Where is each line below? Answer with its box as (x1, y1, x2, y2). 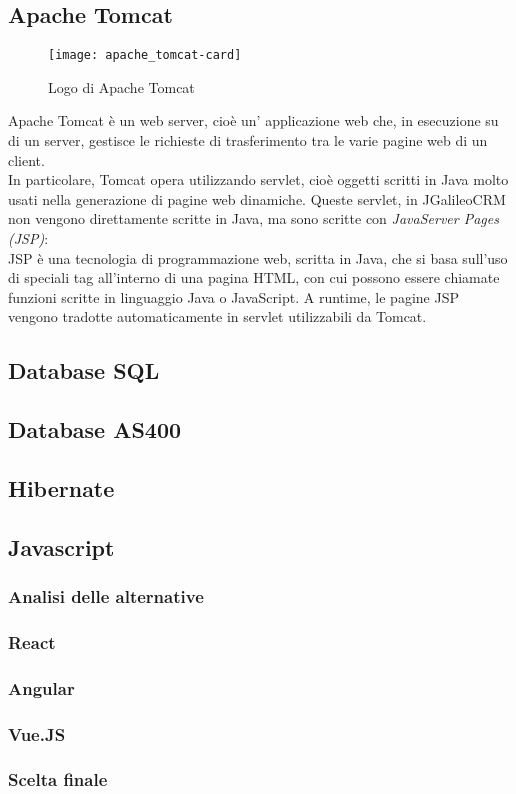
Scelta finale (8, 767, 108, 792)
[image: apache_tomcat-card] (48, 48, 242, 63)
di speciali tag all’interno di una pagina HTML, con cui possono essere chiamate (8, 267, 500, 288)
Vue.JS (8, 721, 66, 746)
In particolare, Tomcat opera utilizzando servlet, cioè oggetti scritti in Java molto (8, 169, 509, 190)
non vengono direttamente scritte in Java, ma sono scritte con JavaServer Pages (8, 208, 499, 229)
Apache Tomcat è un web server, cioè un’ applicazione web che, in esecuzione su (8, 110, 499, 131)
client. (8, 149, 45, 170)
